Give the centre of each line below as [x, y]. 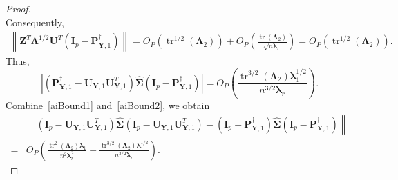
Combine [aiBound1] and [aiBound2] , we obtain [108, 105]
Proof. [18, 8]
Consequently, [35, 22]
